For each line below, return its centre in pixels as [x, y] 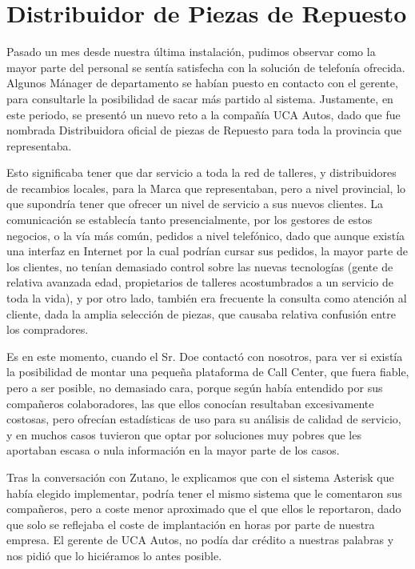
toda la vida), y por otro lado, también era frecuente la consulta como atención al [207, 298]
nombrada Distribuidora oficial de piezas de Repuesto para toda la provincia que [204, 130]
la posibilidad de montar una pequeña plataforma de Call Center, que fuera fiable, [208, 372]
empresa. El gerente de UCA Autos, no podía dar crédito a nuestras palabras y [200, 540]
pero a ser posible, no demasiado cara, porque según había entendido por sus [195, 387]
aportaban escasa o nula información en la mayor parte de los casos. [173, 450]
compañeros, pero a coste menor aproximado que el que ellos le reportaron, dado [204, 509]
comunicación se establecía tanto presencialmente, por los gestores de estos [190, 220]
